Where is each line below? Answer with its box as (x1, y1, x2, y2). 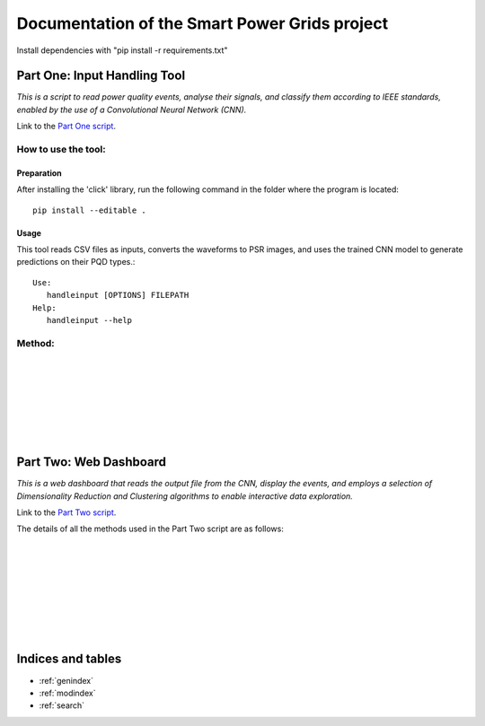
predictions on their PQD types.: (16, 257, 136, 267)
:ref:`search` (39, 700, 85, 711)
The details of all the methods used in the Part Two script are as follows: (16, 523, 285, 534)
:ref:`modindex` (39, 687, 96, 698)
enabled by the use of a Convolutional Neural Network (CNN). (16, 104, 247, 115)
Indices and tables (16, 652, 122, 667)
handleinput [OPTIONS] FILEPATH (46, 290, 190, 301)
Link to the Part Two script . (16, 507, 117, 518)
